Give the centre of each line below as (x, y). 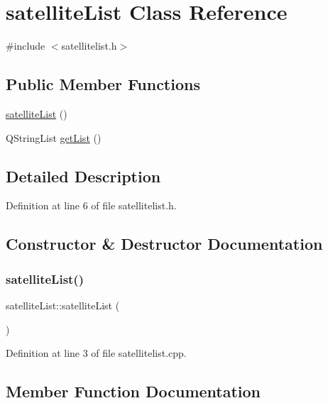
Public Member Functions (103, 84)
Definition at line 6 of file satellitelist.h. (91, 205)
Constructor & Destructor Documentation (164, 244)
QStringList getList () (54, 137)
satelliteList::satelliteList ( (63, 305)
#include (26, 46)
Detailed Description (83, 176)
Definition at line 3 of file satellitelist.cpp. (96, 353)
